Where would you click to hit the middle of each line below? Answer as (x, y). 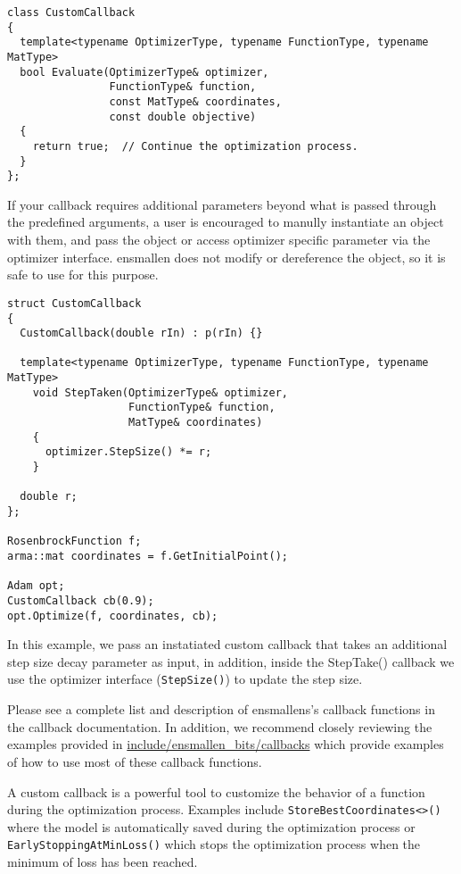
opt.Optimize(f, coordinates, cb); (113, 616)
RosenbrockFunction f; (74, 541)
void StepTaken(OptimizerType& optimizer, (160, 392)
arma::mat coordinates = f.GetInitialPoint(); (148, 556)
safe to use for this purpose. (83, 275)
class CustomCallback (71, 12)
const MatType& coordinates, (195, 101)
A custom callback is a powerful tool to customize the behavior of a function (216, 791)
